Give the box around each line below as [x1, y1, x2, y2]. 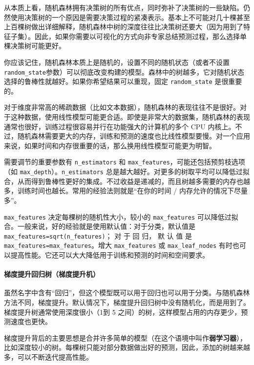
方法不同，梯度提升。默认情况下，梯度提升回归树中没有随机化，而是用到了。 [4, 297, 250, 307]
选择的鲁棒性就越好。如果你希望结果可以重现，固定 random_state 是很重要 [4, 76, 242, 86]
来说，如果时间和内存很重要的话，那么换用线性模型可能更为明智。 [4, 140, 216, 150]
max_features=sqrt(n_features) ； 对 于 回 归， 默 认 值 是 [4, 230, 192, 241]
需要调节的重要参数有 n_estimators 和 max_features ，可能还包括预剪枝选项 [4, 157, 245, 167]
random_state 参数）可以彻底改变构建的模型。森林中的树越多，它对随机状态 [4, 66, 244, 77]
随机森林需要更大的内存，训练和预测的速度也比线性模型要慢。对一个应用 [17, 131, 250, 141]
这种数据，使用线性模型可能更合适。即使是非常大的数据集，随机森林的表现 [10, 112, 250, 122]
